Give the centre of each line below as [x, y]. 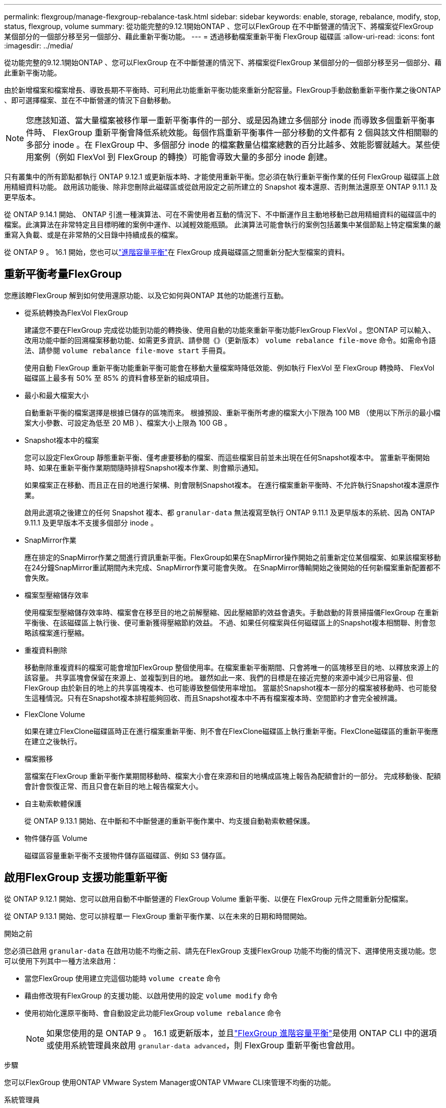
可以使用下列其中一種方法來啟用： [61, 961]
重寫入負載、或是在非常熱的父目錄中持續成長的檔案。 [93, 235]
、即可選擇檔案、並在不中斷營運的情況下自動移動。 [90, 100]
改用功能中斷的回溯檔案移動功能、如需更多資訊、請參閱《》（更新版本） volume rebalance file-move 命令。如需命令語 [230, 340]
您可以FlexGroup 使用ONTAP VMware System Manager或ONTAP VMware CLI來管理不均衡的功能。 [170, 1082]
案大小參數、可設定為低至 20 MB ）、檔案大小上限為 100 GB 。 [128, 423]
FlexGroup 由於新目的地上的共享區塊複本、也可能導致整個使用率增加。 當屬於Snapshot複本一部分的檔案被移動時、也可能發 [231, 688]
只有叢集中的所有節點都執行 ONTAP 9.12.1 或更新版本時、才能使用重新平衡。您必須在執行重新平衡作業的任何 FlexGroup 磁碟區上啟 [222, 177]
